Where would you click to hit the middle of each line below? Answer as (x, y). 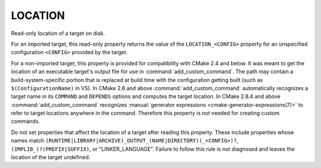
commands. (26, 121)
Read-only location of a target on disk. (58, 33)
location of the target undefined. (51, 157)
